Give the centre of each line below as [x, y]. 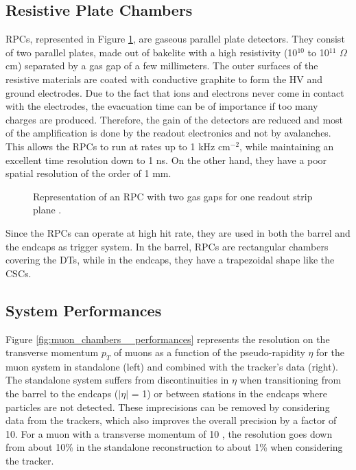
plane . [47, 210]
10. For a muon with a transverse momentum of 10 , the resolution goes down [169, 433]
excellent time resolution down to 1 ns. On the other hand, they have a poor [166, 160]
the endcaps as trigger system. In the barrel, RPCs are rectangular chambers [167, 246]
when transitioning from [290, 380]
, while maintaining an [287, 146]
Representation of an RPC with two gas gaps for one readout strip [173, 196]
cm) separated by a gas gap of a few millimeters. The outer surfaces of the [162, 66]
